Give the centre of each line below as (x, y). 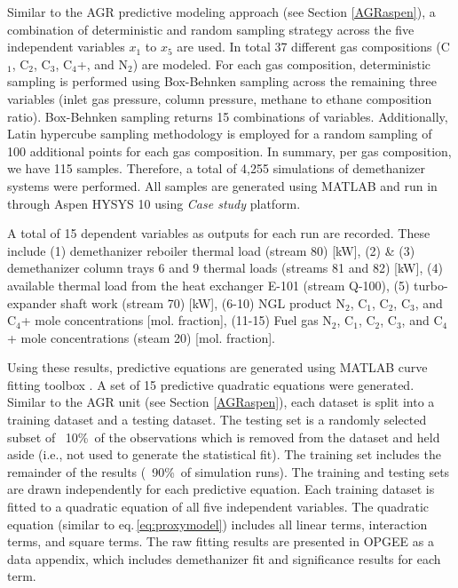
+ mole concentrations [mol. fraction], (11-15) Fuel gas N (176, 320)
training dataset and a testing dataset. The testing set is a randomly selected (217, 420)
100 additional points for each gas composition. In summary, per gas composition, (229, 151)
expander (32, 302)
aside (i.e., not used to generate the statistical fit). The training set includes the (224, 454)
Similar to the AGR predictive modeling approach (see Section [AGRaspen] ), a (221, 12)
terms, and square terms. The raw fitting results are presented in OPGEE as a (221, 541)
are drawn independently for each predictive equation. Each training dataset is (221, 489)
